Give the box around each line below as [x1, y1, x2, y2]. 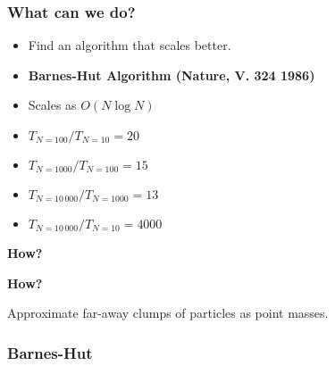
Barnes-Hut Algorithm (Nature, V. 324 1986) [28, 65, 315, 84]
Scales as [28, 96, 77, 114]
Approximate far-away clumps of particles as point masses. [7, 304, 329, 322]
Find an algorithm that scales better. [28, 36, 231, 54]
